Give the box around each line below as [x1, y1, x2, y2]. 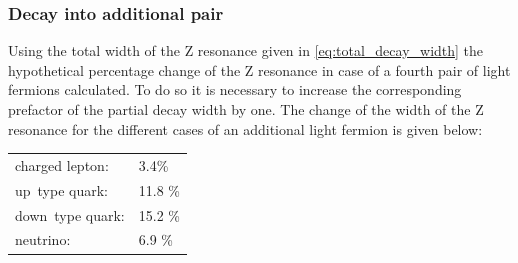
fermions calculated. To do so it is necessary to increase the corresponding [8, 79, 462, 100]
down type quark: [15, 204, 125, 225]
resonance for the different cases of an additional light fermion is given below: [8, 118, 483, 139]
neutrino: [15, 229, 71, 250]
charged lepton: [15, 154, 109, 175]
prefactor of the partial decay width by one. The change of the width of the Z [8, 99, 484, 119]
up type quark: [15, 179, 109, 200]
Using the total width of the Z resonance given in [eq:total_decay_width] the [8, 40, 484, 61]
